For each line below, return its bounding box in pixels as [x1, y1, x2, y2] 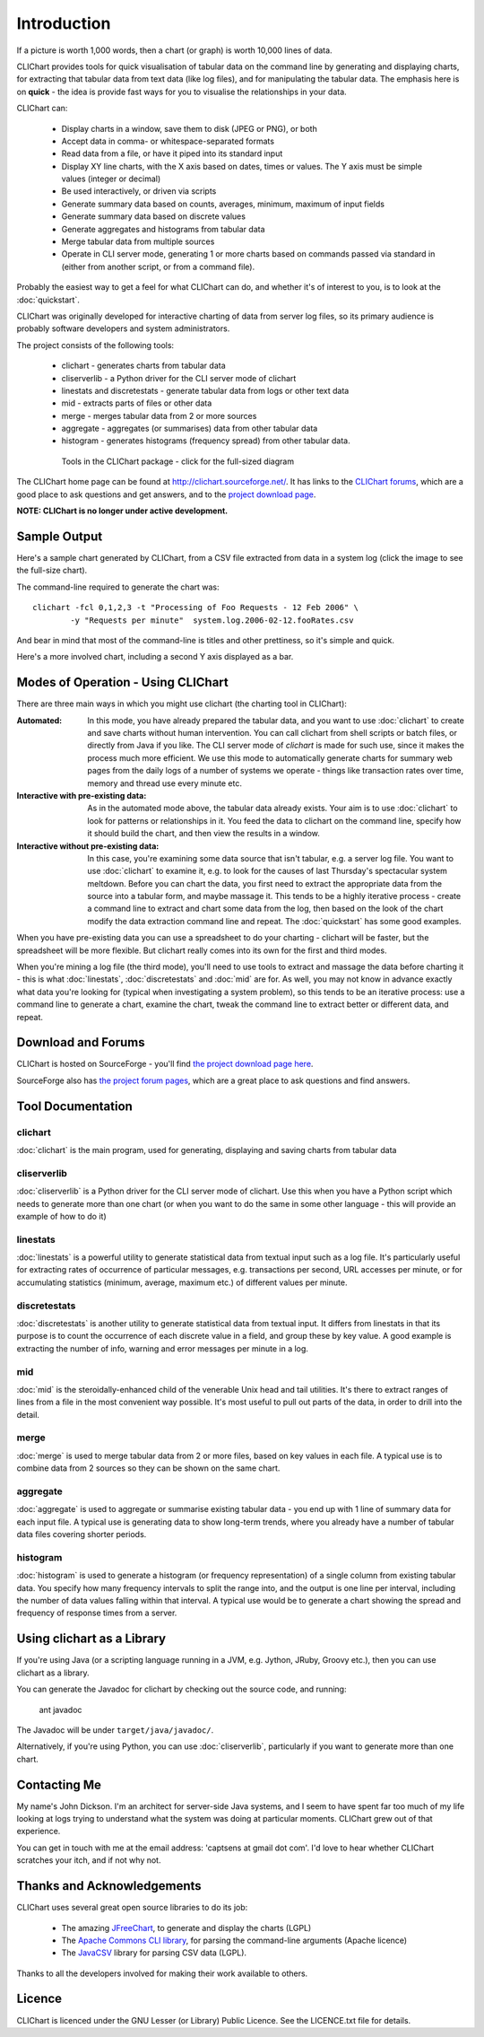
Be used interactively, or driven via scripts [61, 186, 217, 197]
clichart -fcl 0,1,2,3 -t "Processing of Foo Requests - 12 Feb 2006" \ [32, 602, 359, 613]
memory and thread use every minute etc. [87, 777, 242, 789]
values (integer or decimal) [61, 173, 161, 184]
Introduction [16, 13, 111, 33]
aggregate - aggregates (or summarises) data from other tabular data [61, 423, 318, 434]
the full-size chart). [16, 565, 88, 576]
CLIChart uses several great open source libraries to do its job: [16, 1902, 248, 1913]
